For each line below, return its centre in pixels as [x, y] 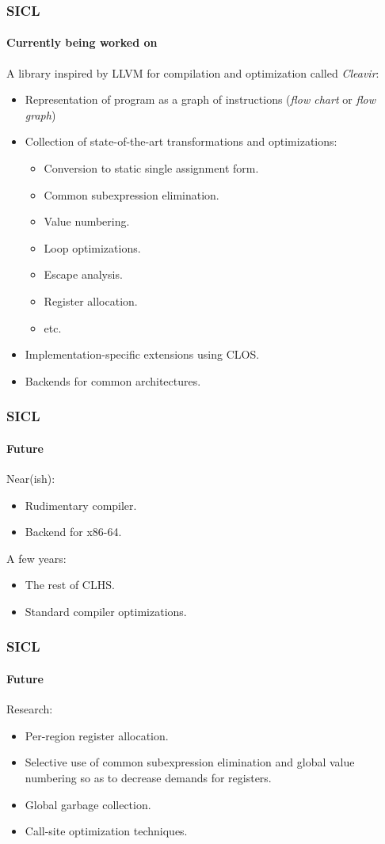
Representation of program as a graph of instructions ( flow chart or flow [200, 99]
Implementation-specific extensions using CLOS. [142, 354]
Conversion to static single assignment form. [151, 168]
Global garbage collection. [88, 804]
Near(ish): [31, 478]
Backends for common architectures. [113, 380]
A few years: [36, 558]
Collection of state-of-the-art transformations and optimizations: [181, 141]
